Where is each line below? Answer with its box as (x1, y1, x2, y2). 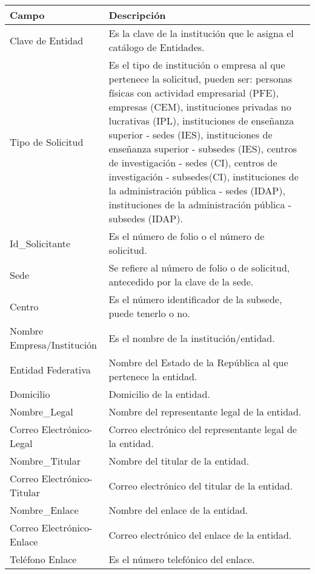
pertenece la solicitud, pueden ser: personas (108, 72, 293, 86)
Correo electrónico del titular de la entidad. (108, 478, 293, 493)
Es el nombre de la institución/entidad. (108, 330, 275, 345)
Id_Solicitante (10, 236, 71, 250)
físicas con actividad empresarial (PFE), (108, 86, 279, 100)
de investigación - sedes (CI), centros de (108, 155, 277, 169)
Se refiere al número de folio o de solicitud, (108, 261, 290, 275)
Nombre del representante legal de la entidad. (108, 405, 302, 419)
